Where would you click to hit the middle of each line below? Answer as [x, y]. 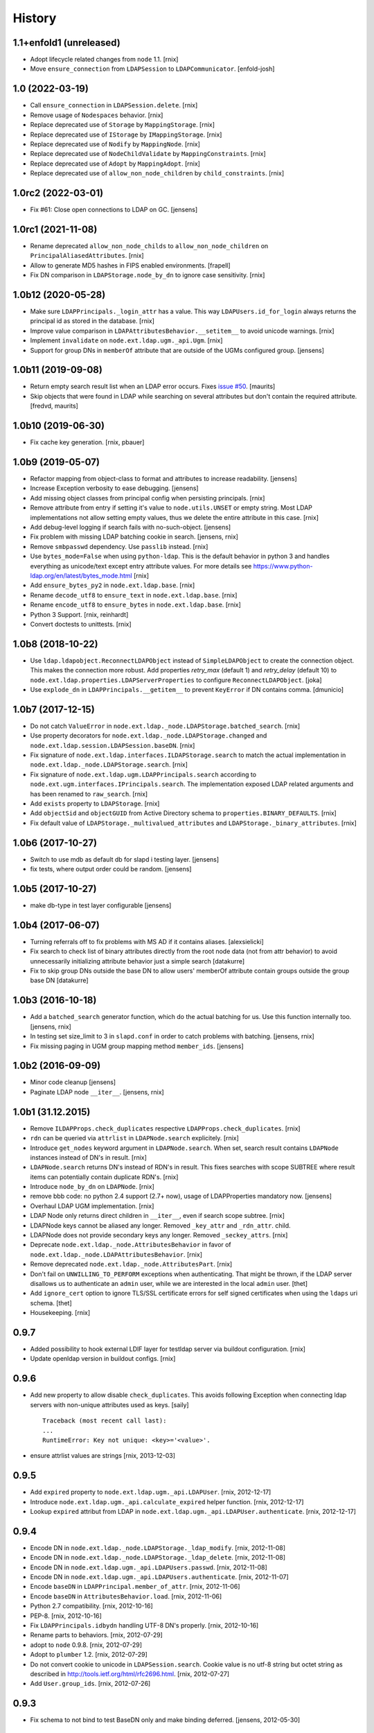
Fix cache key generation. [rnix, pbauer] [87, 442]
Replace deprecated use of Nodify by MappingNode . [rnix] [115, 144]
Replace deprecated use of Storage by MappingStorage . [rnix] [122, 125]
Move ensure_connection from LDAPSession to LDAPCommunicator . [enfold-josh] [152, 69]
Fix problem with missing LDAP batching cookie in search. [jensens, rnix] [134, 537]
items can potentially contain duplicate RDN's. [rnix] [104, 1177]
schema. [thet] [51, 1303]
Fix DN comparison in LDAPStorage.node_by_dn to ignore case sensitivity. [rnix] [148, 275]
